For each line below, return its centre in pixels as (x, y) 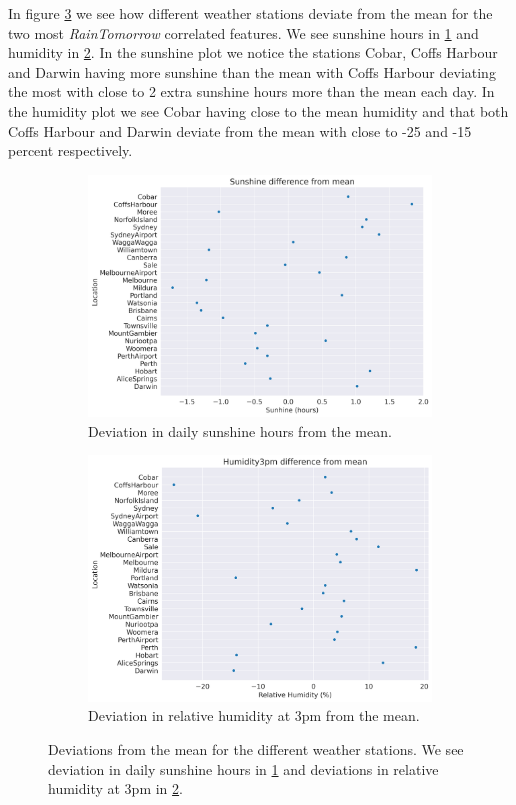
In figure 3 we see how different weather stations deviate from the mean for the (250, 13)
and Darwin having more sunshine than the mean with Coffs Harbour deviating (252, 71)
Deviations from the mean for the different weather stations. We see (256, 748)
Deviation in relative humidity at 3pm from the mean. (254, 715)
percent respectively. (70, 150)
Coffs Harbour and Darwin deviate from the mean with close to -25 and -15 (240, 130)
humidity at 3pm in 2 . (115, 788)
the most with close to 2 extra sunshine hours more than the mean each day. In (251, 91)
